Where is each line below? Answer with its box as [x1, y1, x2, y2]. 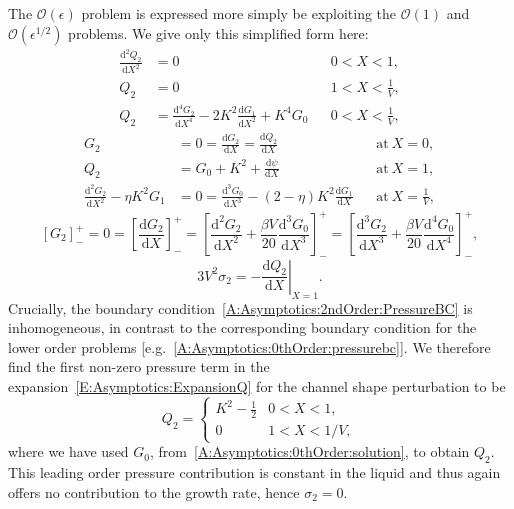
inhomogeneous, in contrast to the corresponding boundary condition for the [8, 317, 477, 338]
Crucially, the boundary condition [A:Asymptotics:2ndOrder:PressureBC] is [8, 297, 473, 318]
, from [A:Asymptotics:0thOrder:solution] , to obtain [150, 441, 470, 462]
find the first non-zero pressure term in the [8, 356, 270, 377]
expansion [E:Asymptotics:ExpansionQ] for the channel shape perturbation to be [8, 375, 506, 396]
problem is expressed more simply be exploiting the [81, 3, 397, 23]
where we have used [8, 441, 129, 462]
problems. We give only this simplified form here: [68, 22, 369, 43]
